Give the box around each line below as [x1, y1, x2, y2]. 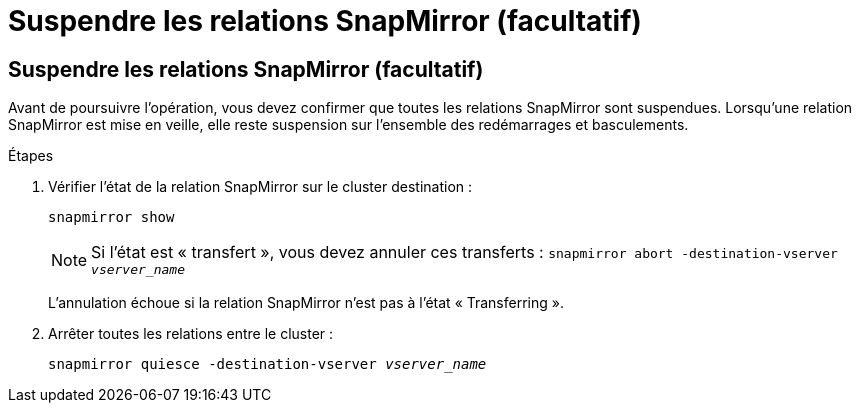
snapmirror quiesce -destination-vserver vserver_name [48, 356, 487, 373]
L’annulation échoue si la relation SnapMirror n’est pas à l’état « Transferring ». [48, 294, 564, 312]
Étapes [8, 147, 54, 165]
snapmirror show [48, 209, 175, 226]
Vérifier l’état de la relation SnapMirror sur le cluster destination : [48, 178, 473, 196]
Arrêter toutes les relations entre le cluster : [48, 325, 334, 343]
